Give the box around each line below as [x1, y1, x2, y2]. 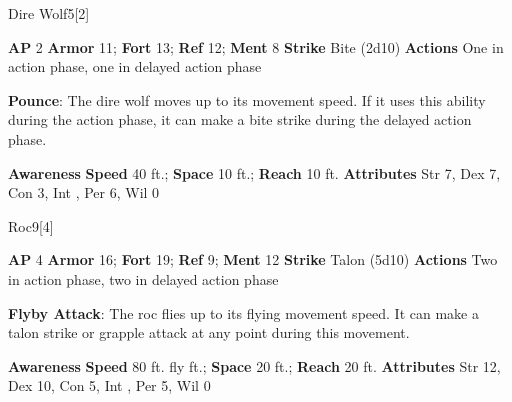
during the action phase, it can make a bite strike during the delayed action [8, 109, 472, 130]
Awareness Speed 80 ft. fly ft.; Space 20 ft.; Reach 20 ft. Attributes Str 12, [8, 355, 501, 376]
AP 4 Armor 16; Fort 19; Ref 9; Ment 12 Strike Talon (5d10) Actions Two [8, 249, 498, 270]
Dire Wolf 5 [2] [8, 3, 90, 23]
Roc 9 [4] [8, 215, 54, 236]
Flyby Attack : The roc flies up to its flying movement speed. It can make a [8, 302, 479, 323]
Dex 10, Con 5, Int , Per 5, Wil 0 [8, 375, 211, 396]
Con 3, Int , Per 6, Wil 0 [8, 182, 160, 203]
